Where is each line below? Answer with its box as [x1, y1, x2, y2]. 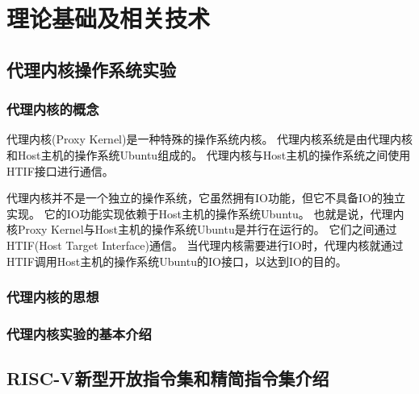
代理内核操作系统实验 [6, 56, 176, 81]
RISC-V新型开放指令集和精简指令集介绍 [6, 366, 329, 391]
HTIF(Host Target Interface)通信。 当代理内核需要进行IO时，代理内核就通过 [6, 236, 404, 253]
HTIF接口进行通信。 [6, 162, 114, 179]
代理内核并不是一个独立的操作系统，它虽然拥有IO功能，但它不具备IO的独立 [6, 189, 405, 206]
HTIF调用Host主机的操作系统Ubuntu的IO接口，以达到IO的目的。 [6, 252, 347, 269]
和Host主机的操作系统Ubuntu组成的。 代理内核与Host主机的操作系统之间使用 [6, 146, 411, 163]
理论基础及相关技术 [6, 2, 211, 35]
